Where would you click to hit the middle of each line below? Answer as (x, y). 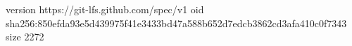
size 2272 (25, 37)
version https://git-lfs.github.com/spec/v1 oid (105, 9)
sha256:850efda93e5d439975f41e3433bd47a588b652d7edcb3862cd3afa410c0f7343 (176, 23)
